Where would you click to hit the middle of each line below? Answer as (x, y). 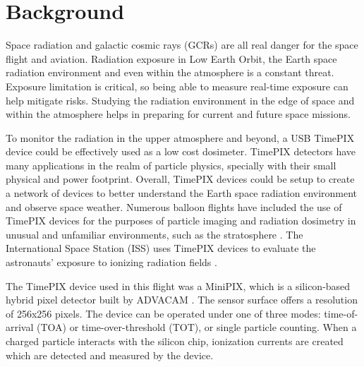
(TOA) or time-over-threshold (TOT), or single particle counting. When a (197, 327)
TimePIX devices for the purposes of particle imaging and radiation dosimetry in (181, 221)
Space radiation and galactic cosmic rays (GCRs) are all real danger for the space (182, 45)
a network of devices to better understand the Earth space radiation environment (182, 193)
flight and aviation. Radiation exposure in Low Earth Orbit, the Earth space (171, 58)
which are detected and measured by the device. (110, 355)
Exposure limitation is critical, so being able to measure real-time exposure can (177, 86)
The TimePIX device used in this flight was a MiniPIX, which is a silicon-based (178, 285)
